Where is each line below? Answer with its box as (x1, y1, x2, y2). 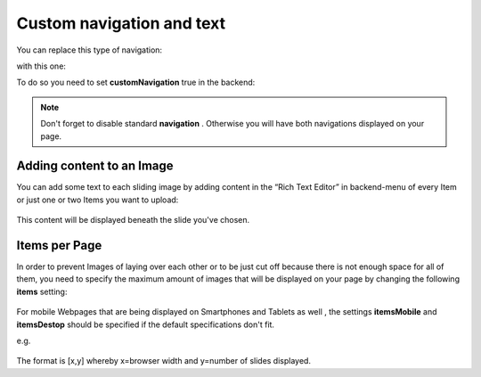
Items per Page (16, 238, 102, 253)
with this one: (16, 61, 67, 71)
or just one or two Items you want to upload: (16, 194, 179, 205)
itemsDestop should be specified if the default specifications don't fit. (16, 319, 275, 330)
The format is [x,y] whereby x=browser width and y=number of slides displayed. (16, 356, 312, 366)
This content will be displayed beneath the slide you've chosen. (16, 215, 250, 225)
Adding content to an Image (16, 159, 174, 174)
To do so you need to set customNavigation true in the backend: (16, 77, 256, 88)
